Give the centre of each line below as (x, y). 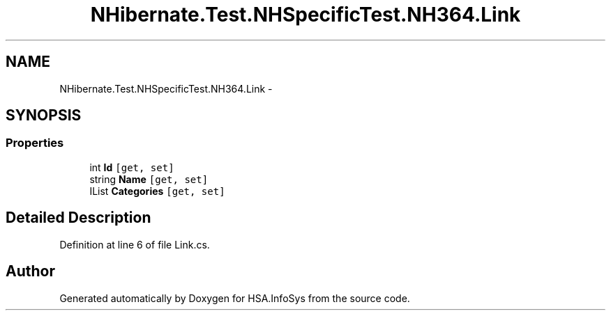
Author (30, 271)
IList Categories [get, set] (157, 191)
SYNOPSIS (44, 116)
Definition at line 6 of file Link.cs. (135, 244)
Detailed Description (78, 218)
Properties (35, 143)
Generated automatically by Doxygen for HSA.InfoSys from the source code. (235, 298)
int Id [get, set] (132, 167)
